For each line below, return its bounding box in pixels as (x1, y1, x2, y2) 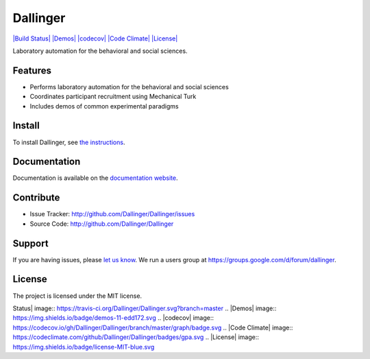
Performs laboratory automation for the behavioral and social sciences (29, 82, 229, 91)
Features (12, 65, 51, 76)
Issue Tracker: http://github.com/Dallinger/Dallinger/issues (29, 210, 195, 218)
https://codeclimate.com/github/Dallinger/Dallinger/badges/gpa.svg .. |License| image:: (12, 333, 260, 341)
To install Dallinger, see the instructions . (12, 138, 125, 146)
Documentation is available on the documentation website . (12, 174, 178, 182)
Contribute (12, 192, 60, 204)
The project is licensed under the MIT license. (12, 292, 143, 300)
